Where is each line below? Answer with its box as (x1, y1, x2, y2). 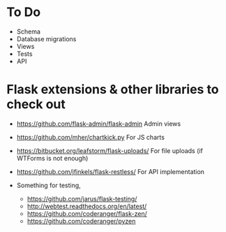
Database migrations (16, 34, 77, 43)
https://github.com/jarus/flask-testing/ (27, 194, 137, 203)
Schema (16, 27, 41, 36)
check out (6, 96, 66, 113)
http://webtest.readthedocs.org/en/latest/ (27, 202, 147, 210)
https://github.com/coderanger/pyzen (27, 217, 136, 225)
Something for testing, (16, 181, 81, 189)
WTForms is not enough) (16, 154, 89, 162)
